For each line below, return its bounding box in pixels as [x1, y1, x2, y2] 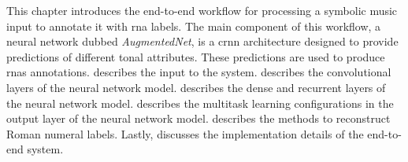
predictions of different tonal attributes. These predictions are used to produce [6, 48, 385, 64]
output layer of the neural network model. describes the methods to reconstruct [6, 110, 391, 127]
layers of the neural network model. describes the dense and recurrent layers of [6, 79, 386, 95]
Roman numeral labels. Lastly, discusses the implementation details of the [6, 125, 364, 142]
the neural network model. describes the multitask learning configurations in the [6, 94, 394, 111]
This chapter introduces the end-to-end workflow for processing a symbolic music [6, 2, 398, 18]
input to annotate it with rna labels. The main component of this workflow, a [6, 17, 381, 34]
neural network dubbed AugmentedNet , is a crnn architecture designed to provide [6, 33, 399, 50]
